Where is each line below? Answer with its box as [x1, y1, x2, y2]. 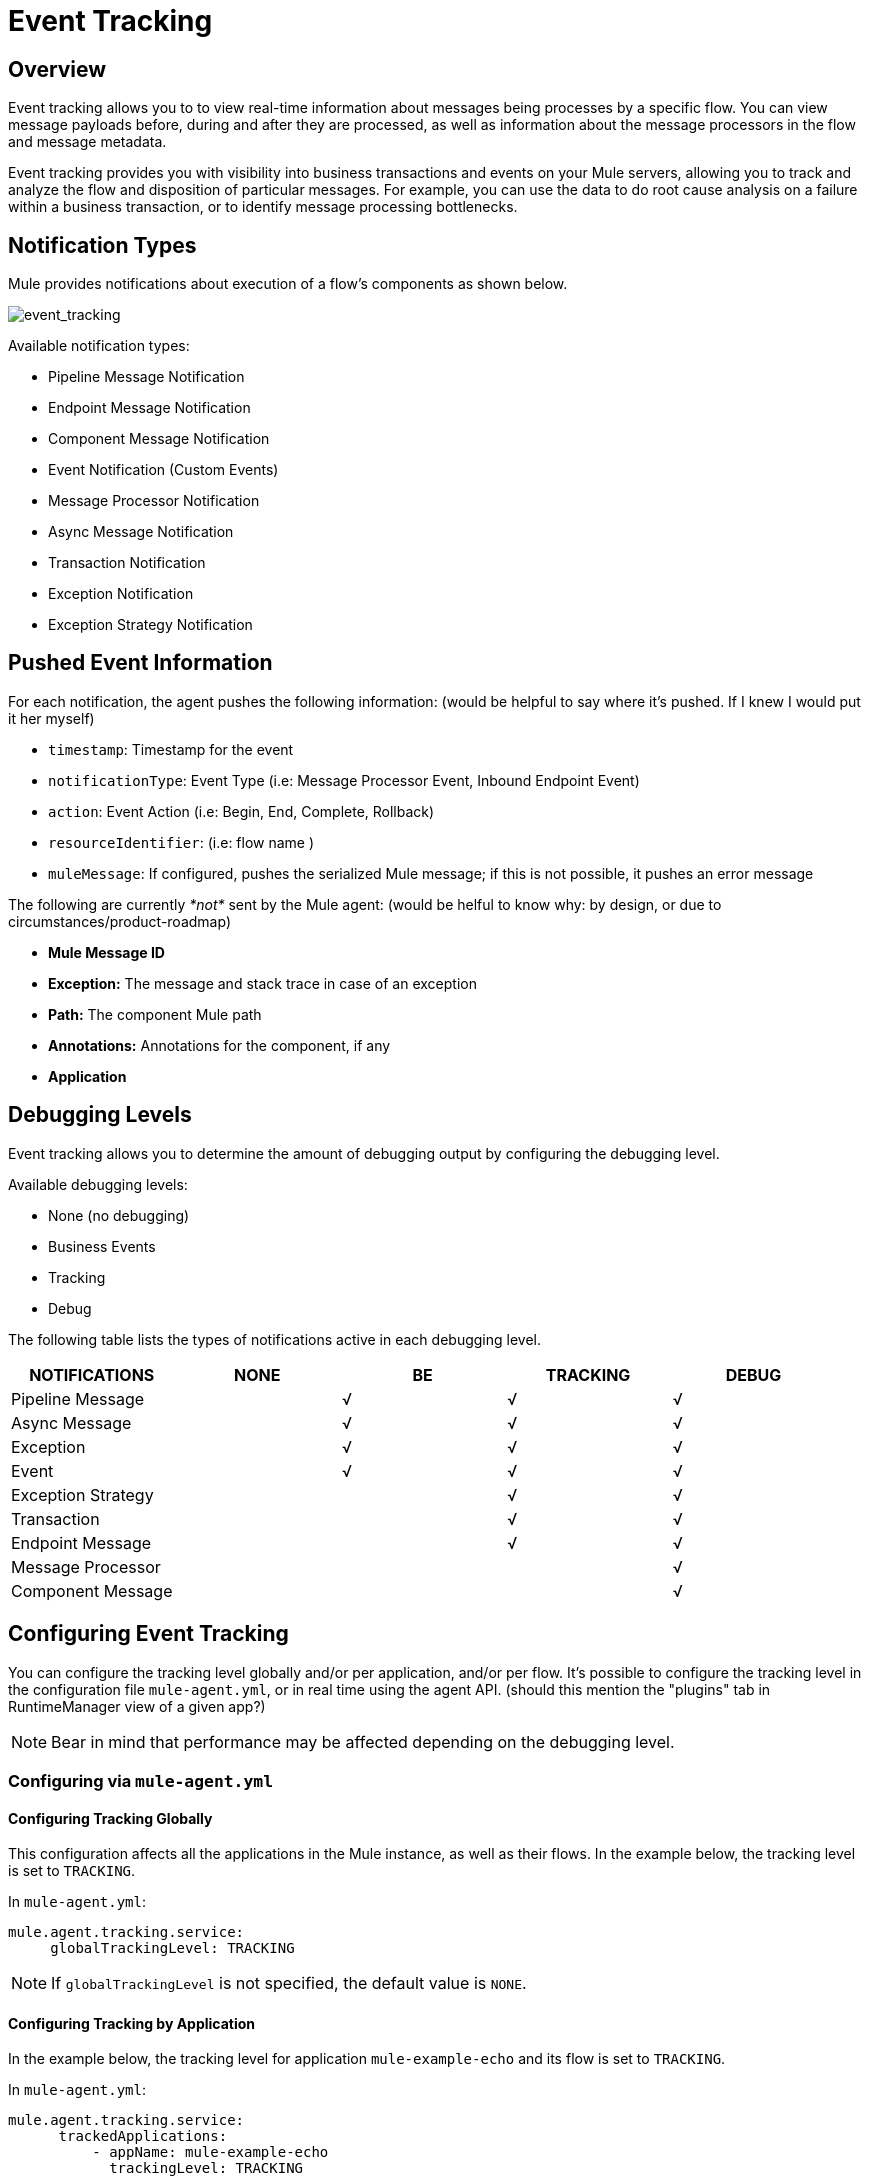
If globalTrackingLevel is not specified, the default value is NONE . [51, 1973, 527, 1994]
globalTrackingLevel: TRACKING [50, 1940, 295, 1957]
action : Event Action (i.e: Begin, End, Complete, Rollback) [48, 802, 435, 820]
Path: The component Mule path [48, 1005, 262, 1023]
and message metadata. [8, 133, 167, 151]
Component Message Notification [48, 430, 270, 448]
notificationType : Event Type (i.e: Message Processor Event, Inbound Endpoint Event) [48, 771, 640, 789]
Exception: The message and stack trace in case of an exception [48, 974, 477, 992]
